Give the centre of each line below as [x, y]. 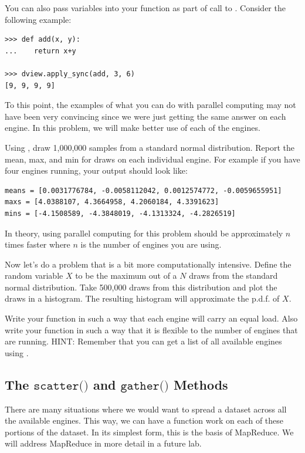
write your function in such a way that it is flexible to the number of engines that [151, 329]
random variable [34, 275]
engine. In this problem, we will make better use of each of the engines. [133, 128]
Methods [201, 384]
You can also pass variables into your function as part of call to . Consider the [145, 8]
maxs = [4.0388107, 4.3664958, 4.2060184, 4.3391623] [112, 202]
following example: [38, 19]
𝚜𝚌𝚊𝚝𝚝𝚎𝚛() [61, 386]
